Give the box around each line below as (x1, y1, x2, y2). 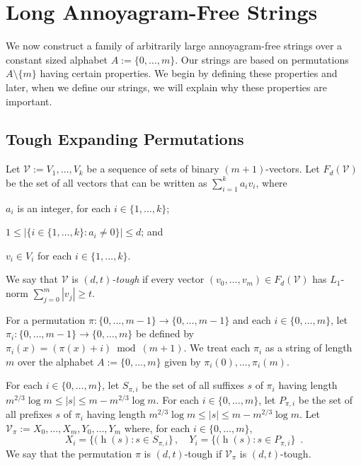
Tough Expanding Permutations (6, 128, 244, 150)
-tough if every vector (112, 272, 205, 286)
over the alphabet (17, 354, 94, 368)
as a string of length (265, 340, 353, 355)
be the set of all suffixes (142, 378, 244, 392)
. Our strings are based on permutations (175, 52, 349, 66)
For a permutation (6, 312, 86, 327)
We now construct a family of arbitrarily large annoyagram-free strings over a (6, 38, 343, 53)
